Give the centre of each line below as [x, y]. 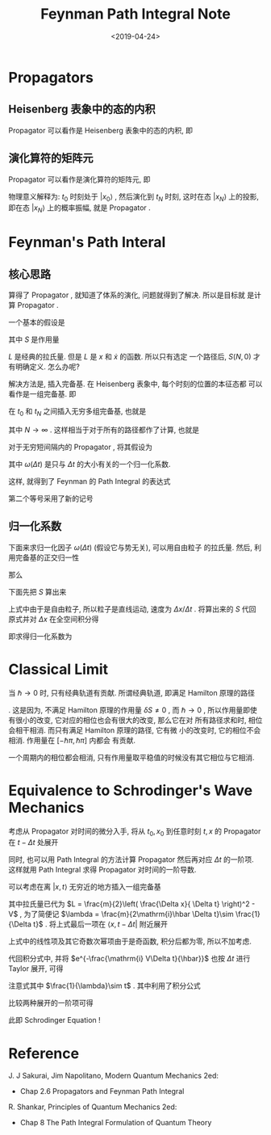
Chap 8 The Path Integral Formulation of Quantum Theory [116, 1123]
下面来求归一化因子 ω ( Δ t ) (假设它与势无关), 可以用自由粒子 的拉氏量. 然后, [130, 547]
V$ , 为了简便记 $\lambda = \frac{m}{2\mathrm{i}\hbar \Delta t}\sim [121, 914]
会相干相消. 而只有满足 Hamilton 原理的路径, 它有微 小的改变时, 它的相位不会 [135, 730]
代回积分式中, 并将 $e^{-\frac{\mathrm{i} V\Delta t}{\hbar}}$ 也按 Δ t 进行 [129, 959]
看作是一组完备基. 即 [42, 394]
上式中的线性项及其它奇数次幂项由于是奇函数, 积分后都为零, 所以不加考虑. [130, 941]
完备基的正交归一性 [47, 557]
